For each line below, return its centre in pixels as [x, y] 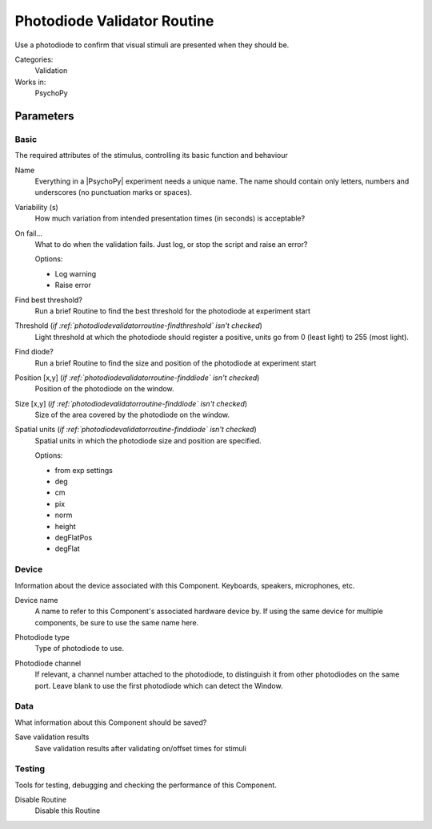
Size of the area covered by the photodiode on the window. [132, 415]
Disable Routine [41, 800]
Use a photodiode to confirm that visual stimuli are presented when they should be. [152, 45]
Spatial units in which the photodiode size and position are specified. [148, 440]
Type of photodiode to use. [79, 649]
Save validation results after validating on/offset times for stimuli [141, 748]
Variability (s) [37, 207]
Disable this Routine [68, 811]
